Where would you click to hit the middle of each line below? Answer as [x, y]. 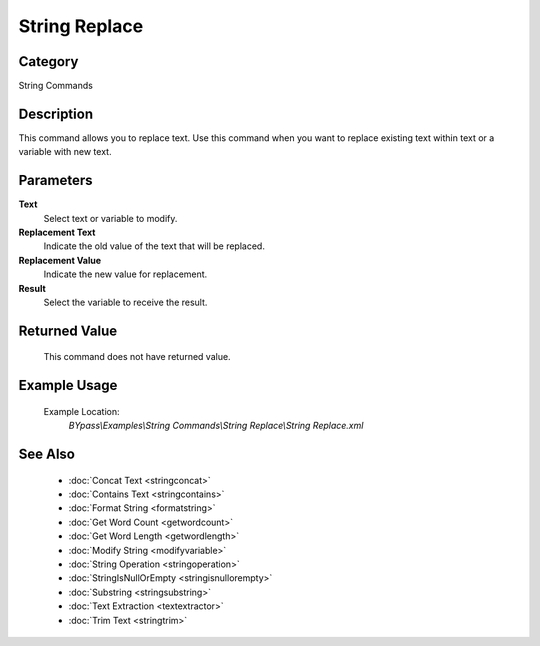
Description [56, 113]
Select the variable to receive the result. [125, 302]
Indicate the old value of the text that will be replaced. [154, 246]
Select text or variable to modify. [110, 218]
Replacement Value [60, 260]
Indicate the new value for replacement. [125, 274]
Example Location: [81, 411]
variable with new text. [65, 152]
